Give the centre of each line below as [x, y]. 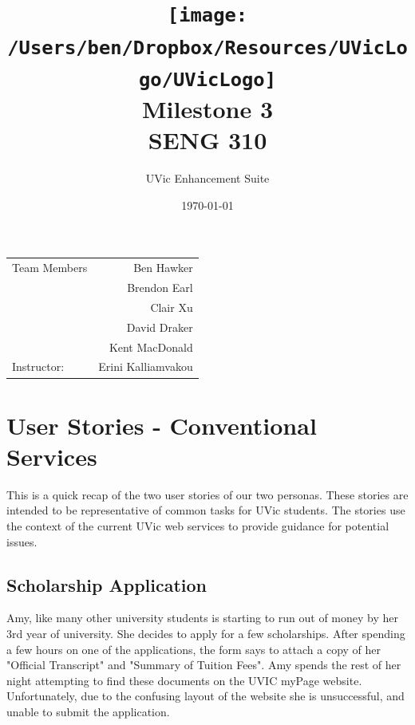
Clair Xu [172, 307]
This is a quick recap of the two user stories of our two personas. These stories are [207, 494]
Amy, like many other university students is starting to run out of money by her [202, 618]
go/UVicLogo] [207, 79]
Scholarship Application [107, 584]
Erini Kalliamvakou [146, 366]
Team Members [50, 268]
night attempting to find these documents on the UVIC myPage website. [184, 680]
